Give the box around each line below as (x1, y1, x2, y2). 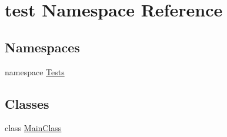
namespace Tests (5, 65, 65, 78)
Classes (5, 94, 49, 112)
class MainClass (5, 122, 62, 134)
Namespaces (5, 38, 80, 56)
